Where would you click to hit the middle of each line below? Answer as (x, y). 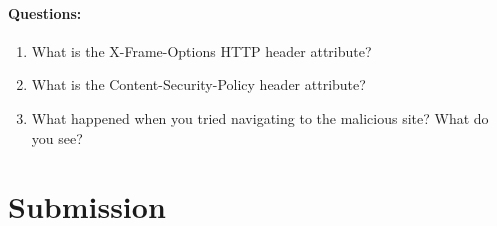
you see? (57, 137)
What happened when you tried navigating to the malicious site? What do (260, 117)
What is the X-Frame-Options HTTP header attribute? (201, 50)
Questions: (45, 12)
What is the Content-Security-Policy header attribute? (198, 84)
